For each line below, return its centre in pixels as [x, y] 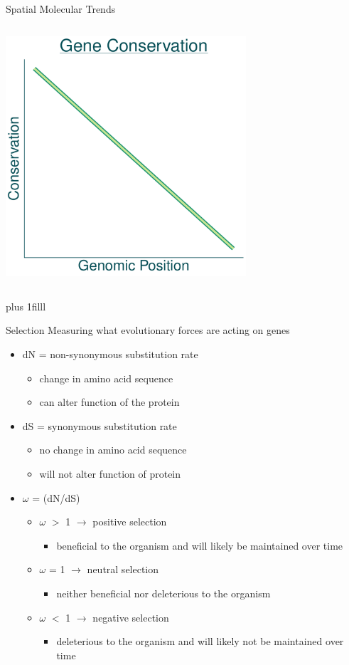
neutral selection [123, 569]
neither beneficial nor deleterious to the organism [163, 593]
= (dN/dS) [56, 497]
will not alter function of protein [110, 474]
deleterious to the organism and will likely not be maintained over [200, 641]
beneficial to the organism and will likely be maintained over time [200, 545]
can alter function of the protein [109, 402]
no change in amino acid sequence [113, 450]
